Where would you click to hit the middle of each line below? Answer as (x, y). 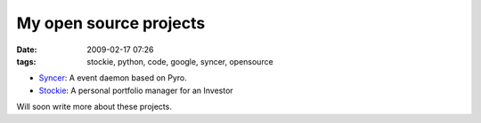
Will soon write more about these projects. (94, 107)
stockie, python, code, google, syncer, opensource (180, 61)
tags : (26, 61)
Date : (27, 50)
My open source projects (111, 23)
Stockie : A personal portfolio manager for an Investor (136, 90)
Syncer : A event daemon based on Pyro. (113, 78)
